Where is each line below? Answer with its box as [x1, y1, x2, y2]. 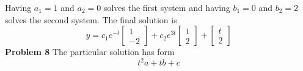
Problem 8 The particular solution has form [5, 45, 175, 58]
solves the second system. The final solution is [5, 13, 177, 26]
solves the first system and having [103, 1, 230, 13]
